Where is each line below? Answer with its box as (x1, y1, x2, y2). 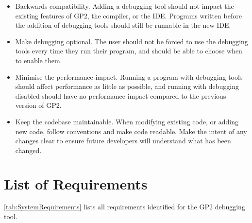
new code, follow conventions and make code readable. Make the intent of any (15, 126, 247, 136)
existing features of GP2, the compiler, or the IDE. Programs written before (15, 10, 242, 20)
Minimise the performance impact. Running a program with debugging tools (15, 71, 243, 82)
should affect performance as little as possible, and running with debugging (15, 81, 239, 91)
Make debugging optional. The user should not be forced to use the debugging (15, 36, 248, 46)
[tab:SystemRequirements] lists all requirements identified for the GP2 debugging (4, 202, 245, 212)
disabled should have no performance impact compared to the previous (15, 90, 226, 101)
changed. (15, 145, 42, 155)
